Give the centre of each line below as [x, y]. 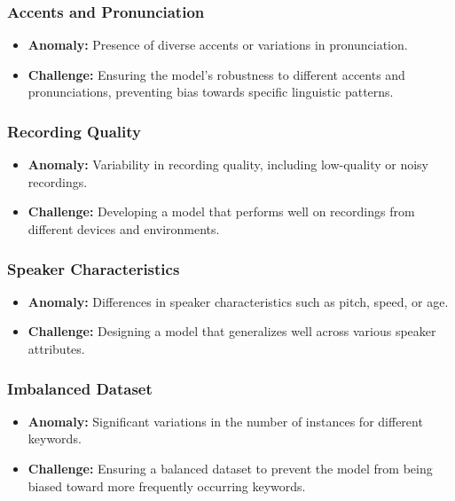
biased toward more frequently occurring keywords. [167, 485]
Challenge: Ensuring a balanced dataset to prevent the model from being [230, 468]
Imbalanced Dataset [80, 388]
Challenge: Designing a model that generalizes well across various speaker [232, 331]
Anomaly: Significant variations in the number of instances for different [225, 421]
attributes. [56, 348]
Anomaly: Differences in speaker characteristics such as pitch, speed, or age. [238, 301]
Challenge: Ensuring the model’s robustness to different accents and [216, 74]
